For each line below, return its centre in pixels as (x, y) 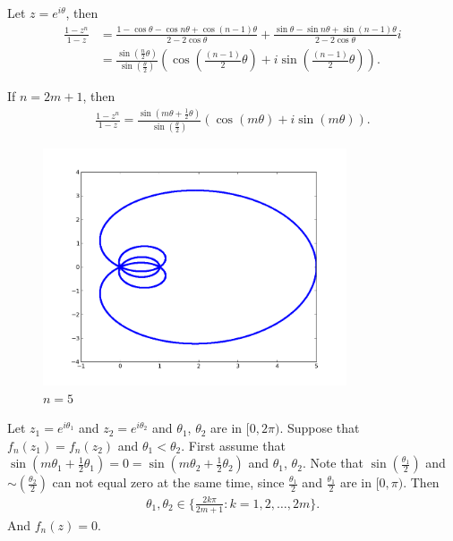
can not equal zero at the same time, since (168, 482)
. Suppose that (320, 428)
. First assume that (233, 445)
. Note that (333, 463)
